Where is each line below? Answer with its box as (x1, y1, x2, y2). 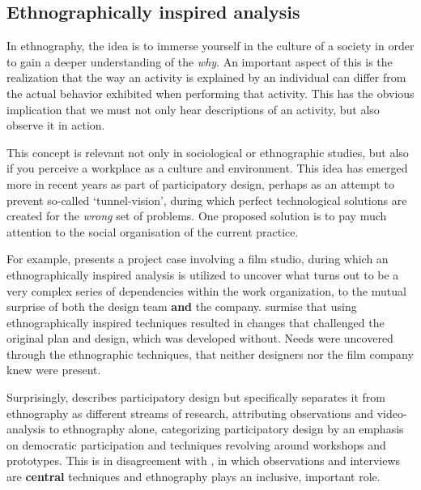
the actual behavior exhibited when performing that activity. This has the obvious (6, 84, 415, 101)
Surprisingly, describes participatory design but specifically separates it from (6, 389, 385, 406)
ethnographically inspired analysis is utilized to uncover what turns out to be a (6, 266, 399, 283)
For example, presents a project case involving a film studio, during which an (6, 250, 389, 267)
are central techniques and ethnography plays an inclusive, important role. (6, 468, 381, 485)
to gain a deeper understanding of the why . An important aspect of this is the (6, 53, 393, 70)
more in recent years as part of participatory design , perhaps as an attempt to (6, 175, 394, 192)
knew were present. (6, 361, 101, 378)
